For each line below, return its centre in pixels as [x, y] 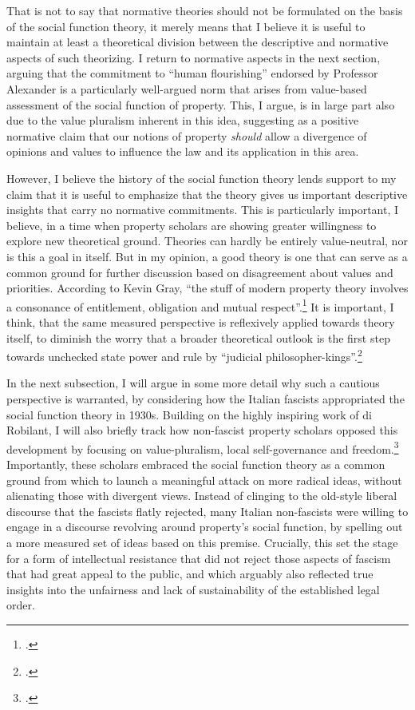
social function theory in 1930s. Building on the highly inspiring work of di [189, 414]
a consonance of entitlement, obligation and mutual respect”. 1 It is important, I [200, 305]
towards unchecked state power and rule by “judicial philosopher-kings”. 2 [184, 355]
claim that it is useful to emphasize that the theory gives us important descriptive [207, 194]
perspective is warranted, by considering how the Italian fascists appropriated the [206, 398]
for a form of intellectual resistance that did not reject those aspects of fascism [199, 558]
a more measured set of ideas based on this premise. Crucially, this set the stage [202, 542]
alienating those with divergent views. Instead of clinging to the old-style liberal [202, 496]
